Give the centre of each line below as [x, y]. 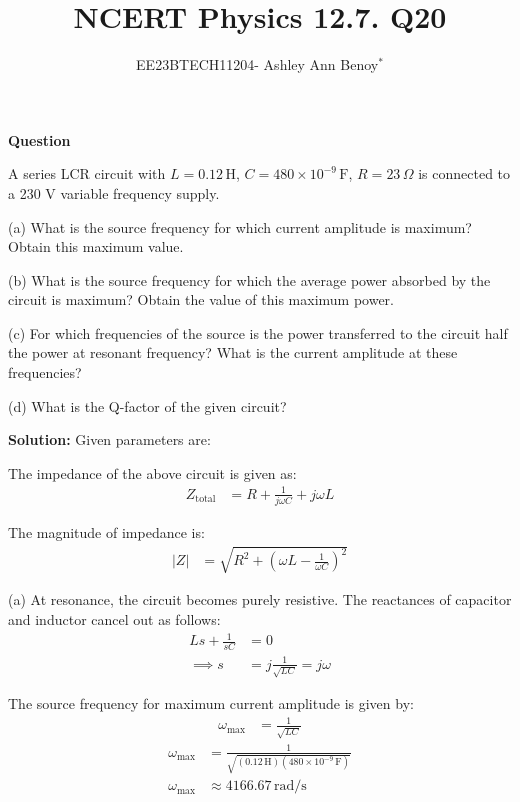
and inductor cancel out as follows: [114, 619]
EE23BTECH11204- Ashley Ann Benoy [257, 64]
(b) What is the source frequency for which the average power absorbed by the [249, 279]
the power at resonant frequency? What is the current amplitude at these [233, 352]
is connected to [464, 173]
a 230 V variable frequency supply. [114, 192]
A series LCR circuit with [87, 173]
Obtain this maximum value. [96, 246]
